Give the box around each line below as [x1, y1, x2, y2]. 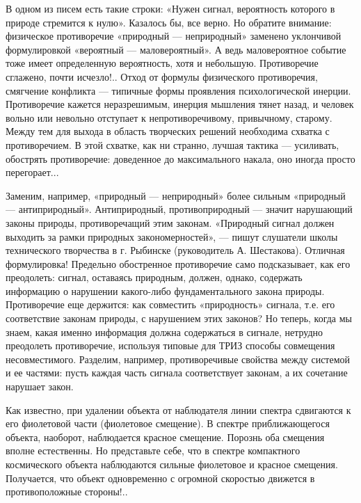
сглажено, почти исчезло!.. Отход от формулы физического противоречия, [6, 69, 318, 83]
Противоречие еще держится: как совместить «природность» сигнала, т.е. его [6, 297, 335, 312]
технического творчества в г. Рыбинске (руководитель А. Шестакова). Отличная [6, 243, 345, 257]
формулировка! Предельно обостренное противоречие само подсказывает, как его [6, 256, 351, 271]
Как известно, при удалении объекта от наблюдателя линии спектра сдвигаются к [6, 402, 351, 417]
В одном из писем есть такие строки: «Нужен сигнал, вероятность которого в [6, 1, 335, 15]
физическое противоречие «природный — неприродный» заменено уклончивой [6, 29, 342, 43]
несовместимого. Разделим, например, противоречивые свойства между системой [6, 351, 351, 366]
